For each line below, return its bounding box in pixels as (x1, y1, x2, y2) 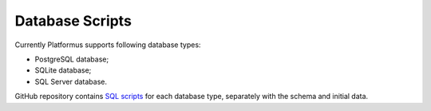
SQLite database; (34, 65, 92, 75)
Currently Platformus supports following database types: (14, 40, 201, 50)
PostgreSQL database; (34, 54, 109, 64)
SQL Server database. (34, 77, 108, 86)
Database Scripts (14, 12, 132, 30)
